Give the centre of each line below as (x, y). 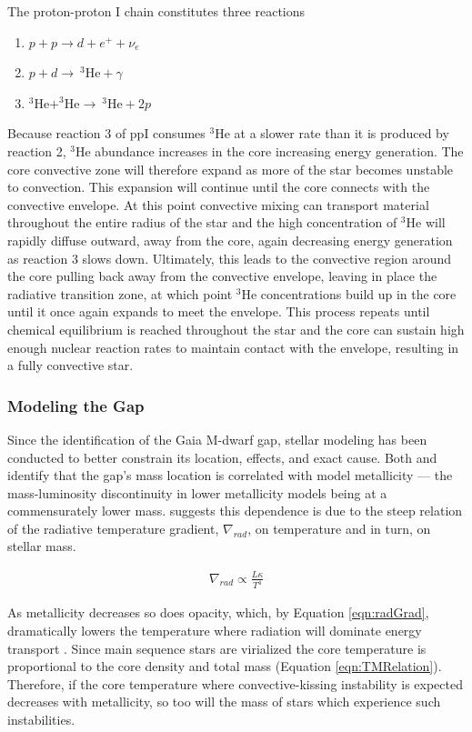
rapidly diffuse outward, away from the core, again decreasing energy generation (230, 240)
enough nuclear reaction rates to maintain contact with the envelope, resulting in (233, 347)
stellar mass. (42, 546)
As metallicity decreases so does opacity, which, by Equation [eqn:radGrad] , (218, 612)
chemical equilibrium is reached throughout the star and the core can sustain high (236, 329)
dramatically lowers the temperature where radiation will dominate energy (215, 631)
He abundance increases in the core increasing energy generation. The (269, 150)
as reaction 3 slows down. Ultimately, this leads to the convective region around (230, 258)
